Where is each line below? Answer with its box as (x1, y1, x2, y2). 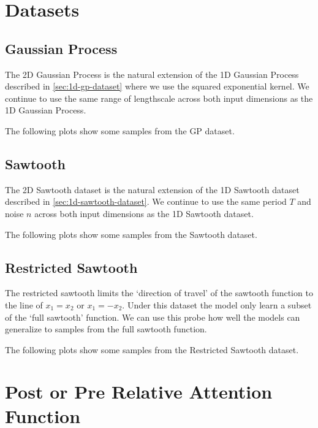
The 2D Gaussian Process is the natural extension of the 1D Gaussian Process (5, 67, 299, 80)
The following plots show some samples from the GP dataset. (5, 124, 235, 137)
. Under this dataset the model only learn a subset (122, 298, 312, 311)
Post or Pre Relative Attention (5, 379, 273, 404)
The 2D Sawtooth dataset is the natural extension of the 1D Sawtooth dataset (5, 183, 300, 196)
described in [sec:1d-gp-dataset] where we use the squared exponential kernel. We (5, 80, 309, 93)
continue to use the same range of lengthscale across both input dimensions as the (5, 91, 313, 104)
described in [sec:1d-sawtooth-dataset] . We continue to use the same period (5, 195, 287, 208)
